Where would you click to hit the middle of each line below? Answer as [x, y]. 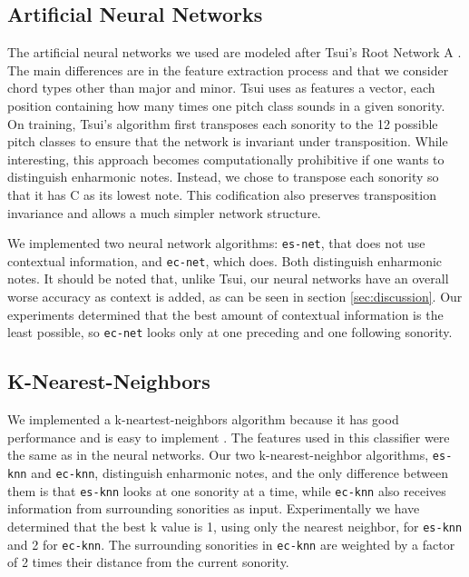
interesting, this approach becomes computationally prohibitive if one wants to [226, 159]
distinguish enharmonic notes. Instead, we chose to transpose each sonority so [223, 177]
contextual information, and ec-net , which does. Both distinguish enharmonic [225, 260]
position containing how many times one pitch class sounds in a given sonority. [226, 105]
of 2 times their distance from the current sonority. [148, 562]
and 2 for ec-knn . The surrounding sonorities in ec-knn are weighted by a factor [231, 544]
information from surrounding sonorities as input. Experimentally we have [214, 508]
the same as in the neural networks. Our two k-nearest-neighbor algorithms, [218, 455]
